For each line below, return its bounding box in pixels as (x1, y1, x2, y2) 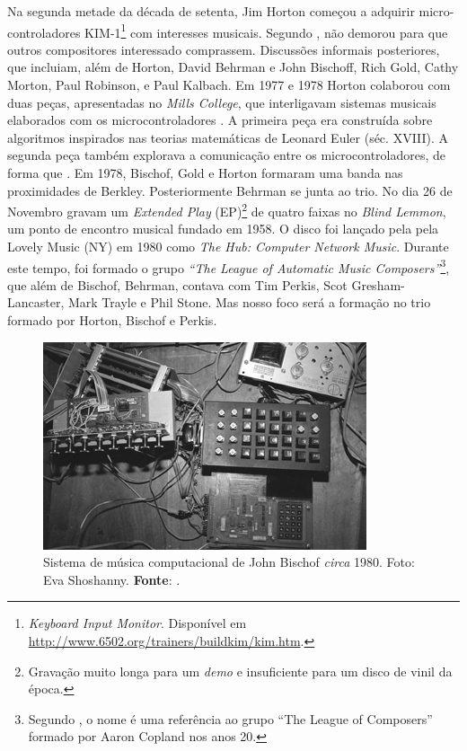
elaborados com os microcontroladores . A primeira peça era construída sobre (7, 110, 433, 129)
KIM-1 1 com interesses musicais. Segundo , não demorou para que (84, 20, 448, 41)
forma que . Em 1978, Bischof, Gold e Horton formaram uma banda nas (7, 163, 403, 181)
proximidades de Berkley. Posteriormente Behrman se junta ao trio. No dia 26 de (7, 181, 453, 199)
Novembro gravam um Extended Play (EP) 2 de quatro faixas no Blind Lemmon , (7, 199, 446, 220)
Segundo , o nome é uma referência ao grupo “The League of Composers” (28, 709, 433, 728)
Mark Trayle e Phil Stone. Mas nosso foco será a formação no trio (67, 293, 431, 312)
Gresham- (351, 275, 405, 294)
